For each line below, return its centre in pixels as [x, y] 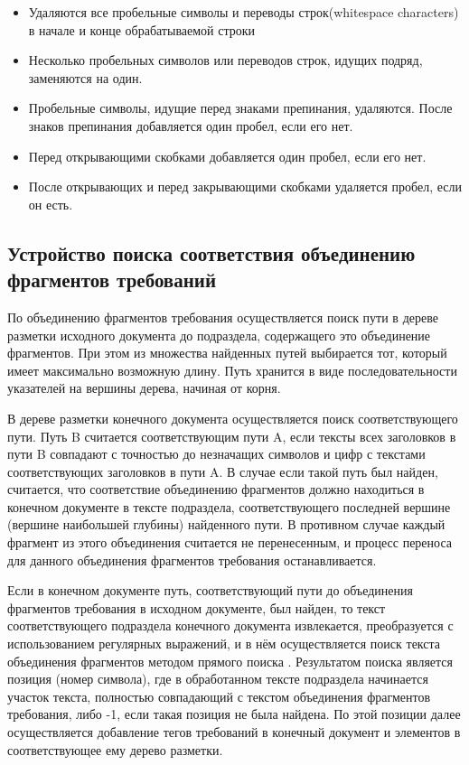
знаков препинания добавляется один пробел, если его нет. [191, 125]
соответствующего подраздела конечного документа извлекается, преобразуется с [230, 625]
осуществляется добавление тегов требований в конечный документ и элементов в [234, 732]
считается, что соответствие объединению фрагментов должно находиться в [216, 489]
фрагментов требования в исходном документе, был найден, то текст [197, 607]
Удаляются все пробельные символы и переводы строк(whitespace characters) [244, 12]
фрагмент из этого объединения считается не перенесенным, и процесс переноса [230, 542]
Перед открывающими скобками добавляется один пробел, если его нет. [227, 156]
